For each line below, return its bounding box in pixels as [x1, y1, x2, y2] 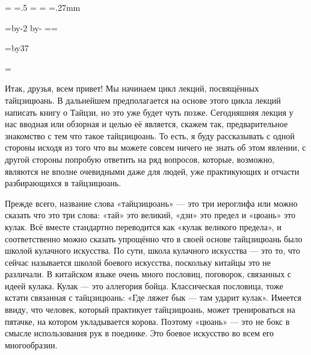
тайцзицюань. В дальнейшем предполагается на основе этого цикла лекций [5, 93, 281, 106]
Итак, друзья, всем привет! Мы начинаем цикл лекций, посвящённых [5, 82, 259, 95]
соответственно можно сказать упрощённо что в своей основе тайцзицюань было [5, 232, 303, 245]
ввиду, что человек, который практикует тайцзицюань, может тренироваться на [5, 303, 295, 316]
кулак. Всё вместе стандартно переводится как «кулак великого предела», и [5, 220, 282, 233]
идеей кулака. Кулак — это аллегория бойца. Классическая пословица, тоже [5, 279, 283, 292]
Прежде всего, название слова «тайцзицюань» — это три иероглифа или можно [5, 196, 298, 209]
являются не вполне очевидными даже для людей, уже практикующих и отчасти [5, 165, 300, 177]
